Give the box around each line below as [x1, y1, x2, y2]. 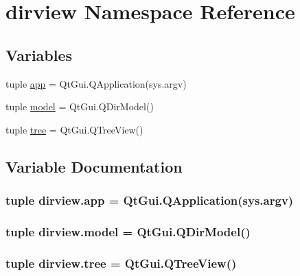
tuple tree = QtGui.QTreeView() [5, 122, 143, 136]
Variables [5, 44, 73, 65]
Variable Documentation [5, 155, 183, 177]
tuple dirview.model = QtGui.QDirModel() [5, 223, 251, 240]
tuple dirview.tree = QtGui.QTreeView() [5, 254, 237, 271]
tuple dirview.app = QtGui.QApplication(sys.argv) [5, 192, 294, 209]
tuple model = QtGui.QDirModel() [5, 99, 154, 114]
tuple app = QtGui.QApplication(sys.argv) [5, 76, 187, 90]
